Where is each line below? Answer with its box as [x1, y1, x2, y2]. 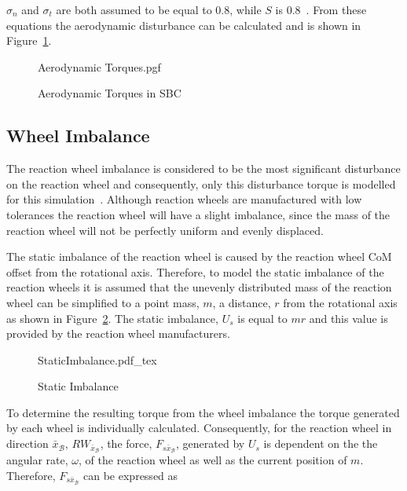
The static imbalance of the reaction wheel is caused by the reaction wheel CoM [6, 248, 392, 265]
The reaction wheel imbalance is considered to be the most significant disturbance [6, 160, 401, 177]
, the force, [100, 435, 152, 452]
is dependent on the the [263, 435, 378, 452]
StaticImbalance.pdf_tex [38, 351, 157, 368]
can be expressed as [83, 467, 178, 483]
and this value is [309, 310, 388, 326]
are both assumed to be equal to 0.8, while [56, 2, 262, 17]
